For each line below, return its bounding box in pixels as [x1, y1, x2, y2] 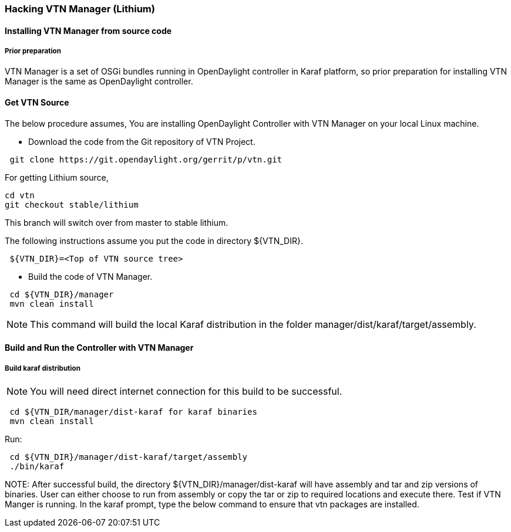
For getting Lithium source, [5, 172, 109, 182]
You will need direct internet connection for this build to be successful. [30, 385, 342, 397]
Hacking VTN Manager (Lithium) [5, 3, 155, 15]
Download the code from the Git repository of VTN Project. [28, 136, 255, 147]
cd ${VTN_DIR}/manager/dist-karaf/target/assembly [9, 452, 248, 462]
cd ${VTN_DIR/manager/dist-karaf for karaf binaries [9, 407, 257, 416]
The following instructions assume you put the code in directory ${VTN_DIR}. [5, 235, 303, 246]
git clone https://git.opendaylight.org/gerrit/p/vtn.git [9, 154, 283, 164]
